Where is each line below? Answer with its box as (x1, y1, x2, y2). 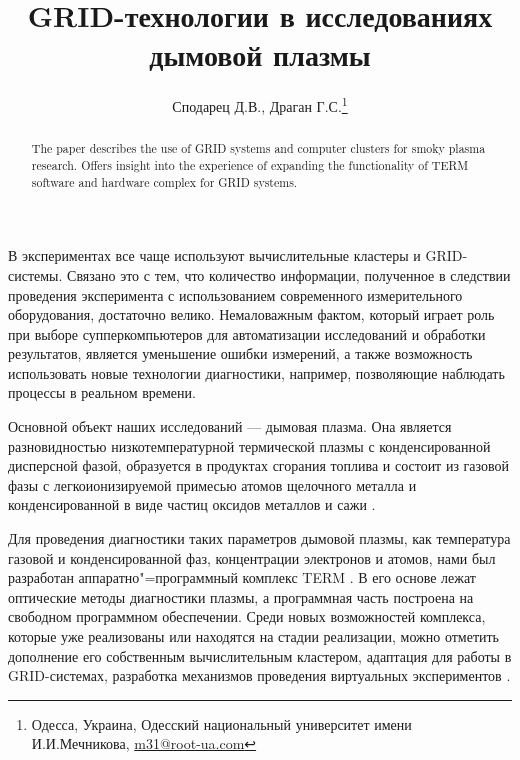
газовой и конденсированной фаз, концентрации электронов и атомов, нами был (8, 547, 496, 568)
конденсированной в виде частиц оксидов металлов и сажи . (8, 494, 376, 515)
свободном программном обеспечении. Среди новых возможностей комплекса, (8, 606, 486, 627)
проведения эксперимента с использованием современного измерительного (8, 284, 463, 305)
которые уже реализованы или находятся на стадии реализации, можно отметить (8, 626, 500, 647)
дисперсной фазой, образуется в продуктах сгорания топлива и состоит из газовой (8, 455, 509, 476)
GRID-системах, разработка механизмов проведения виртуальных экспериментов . (8, 665, 511, 686)
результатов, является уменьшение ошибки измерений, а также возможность (8, 343, 473, 364)
